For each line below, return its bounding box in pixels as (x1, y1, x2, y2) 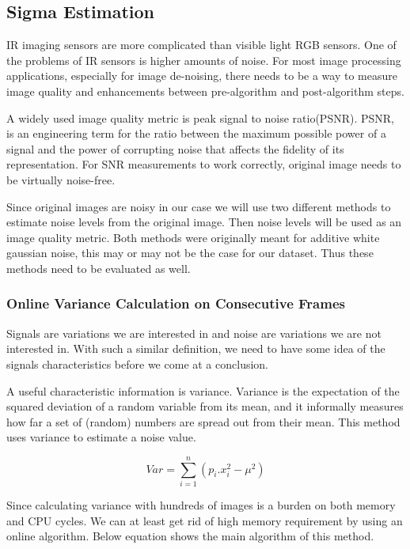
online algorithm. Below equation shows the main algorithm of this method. (6, 528, 374, 544)
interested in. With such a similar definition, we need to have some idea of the (6, 340, 385, 357)
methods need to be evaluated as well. (6, 259, 191, 276)
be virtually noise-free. (6, 171, 116, 187)
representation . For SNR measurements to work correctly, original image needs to (6, 156, 401, 172)
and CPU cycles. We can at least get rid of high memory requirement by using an (6, 512, 403, 528)
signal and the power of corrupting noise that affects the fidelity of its (6, 140, 344, 157)
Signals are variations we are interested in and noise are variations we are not (6, 324, 382, 341)
